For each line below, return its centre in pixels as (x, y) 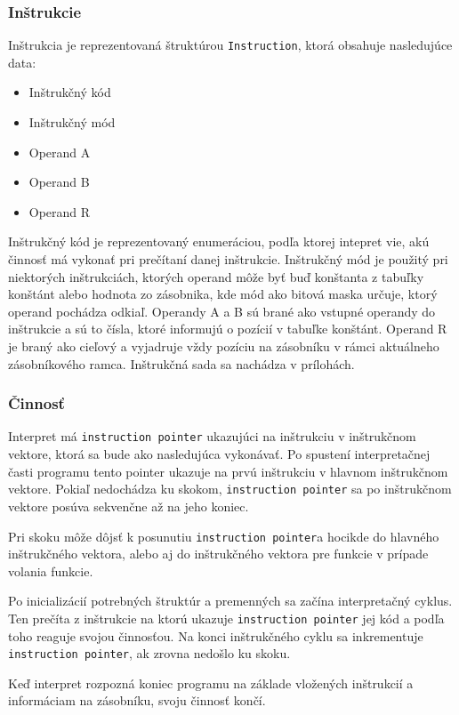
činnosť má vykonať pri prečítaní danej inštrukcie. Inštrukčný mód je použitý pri (228, 259)
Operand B (59, 182)
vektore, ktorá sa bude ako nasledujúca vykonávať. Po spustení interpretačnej (219, 454)
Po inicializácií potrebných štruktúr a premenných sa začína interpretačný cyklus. (230, 601)
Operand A (60, 152)
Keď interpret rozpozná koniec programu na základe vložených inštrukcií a (211, 683)
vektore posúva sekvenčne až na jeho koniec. (129, 506)
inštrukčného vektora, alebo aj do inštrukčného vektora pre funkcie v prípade (218, 554)
